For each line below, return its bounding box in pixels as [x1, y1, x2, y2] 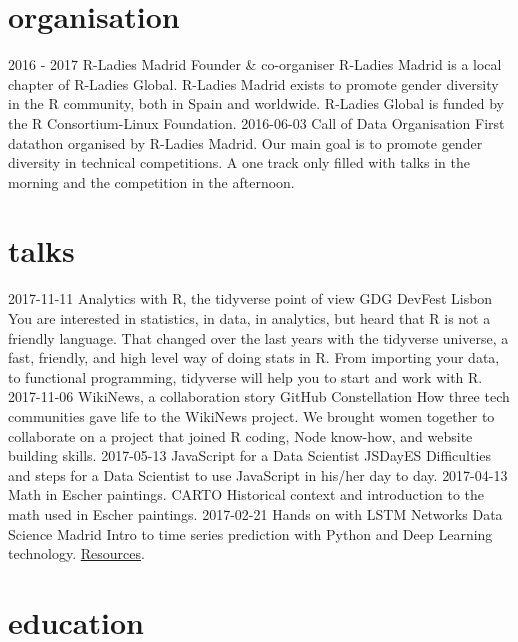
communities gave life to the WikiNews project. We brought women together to [8, 405, 495, 426]
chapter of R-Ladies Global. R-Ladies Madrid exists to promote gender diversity [8, 73, 499, 94]
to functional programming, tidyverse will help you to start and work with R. [8, 366, 483, 387]
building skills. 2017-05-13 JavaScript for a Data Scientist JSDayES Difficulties [8, 445, 492, 466]
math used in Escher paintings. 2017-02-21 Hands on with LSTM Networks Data [8, 503, 503, 524]
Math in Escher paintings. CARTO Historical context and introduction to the [8, 484, 485, 505]
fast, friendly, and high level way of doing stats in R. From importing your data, [8, 347, 500, 368]
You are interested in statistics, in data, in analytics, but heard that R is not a [8, 308, 491, 328]
